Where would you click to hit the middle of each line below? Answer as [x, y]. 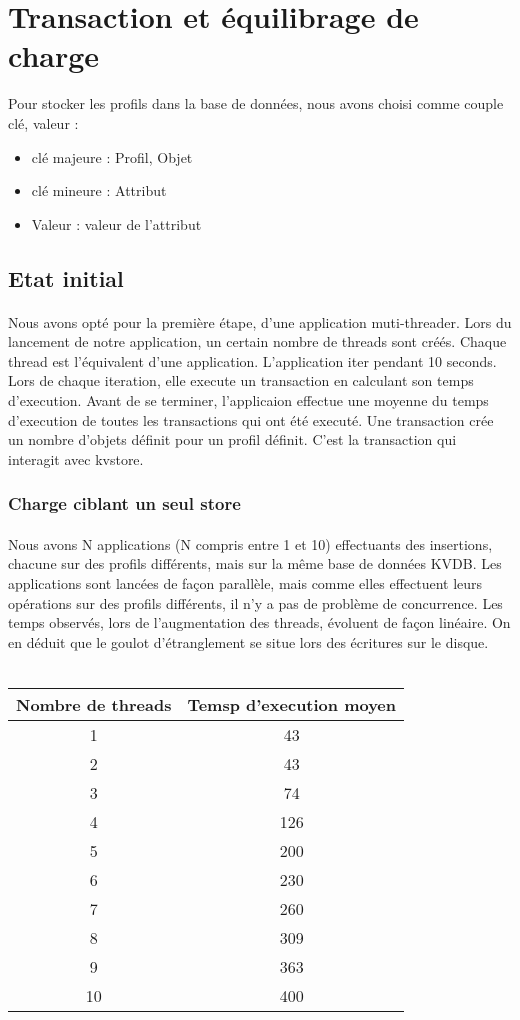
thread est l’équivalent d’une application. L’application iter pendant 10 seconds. [252, 360]
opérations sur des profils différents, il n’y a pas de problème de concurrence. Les [255, 602]
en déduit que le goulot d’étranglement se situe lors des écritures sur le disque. [248, 641]
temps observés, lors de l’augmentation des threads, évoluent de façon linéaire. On [259, 622]
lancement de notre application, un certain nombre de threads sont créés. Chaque [257, 341]
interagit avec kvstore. [76, 458]
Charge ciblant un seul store [124, 503]
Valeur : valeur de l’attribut [116, 223]
